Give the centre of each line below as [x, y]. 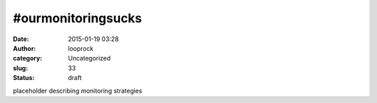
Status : [24, 78]
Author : [24, 48]
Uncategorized [89, 58]
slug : [20, 68]
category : [28, 58]
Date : [21, 39]
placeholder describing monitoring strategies [77, 90]
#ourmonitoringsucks [77, 18]
